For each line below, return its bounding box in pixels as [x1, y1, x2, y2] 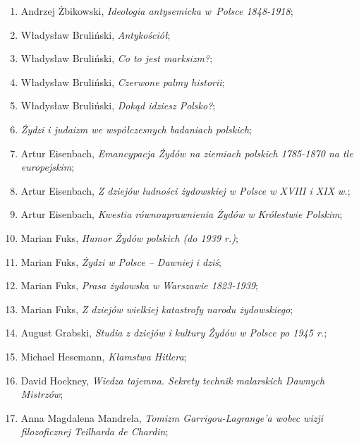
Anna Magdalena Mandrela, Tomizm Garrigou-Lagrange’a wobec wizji [20, 410, 324, 425]
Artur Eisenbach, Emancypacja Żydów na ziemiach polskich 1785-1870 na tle [20, 145, 353, 160]
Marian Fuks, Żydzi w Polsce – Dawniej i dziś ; [20, 254, 221, 269]
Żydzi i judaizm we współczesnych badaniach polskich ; [20, 121, 252, 136]
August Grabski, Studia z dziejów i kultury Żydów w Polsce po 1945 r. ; [20, 325, 327, 340]
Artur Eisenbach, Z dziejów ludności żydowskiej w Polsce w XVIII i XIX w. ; [20, 183, 351, 198]
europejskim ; [20, 159, 75, 174]
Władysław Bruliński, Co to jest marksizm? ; [20, 51, 213, 66]
